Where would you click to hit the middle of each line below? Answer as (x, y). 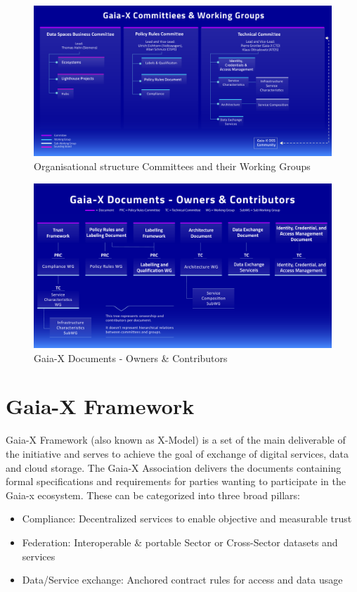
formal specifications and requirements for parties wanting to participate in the (176, 481)
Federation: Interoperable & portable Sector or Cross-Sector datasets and (180, 542)
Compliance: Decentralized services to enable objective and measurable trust (187, 519)
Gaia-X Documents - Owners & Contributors (131, 358)
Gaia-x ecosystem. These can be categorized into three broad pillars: (153, 495)
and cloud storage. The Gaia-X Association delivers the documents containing (174, 467)
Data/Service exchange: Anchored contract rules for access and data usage (182, 580)
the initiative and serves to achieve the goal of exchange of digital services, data (177, 453)
